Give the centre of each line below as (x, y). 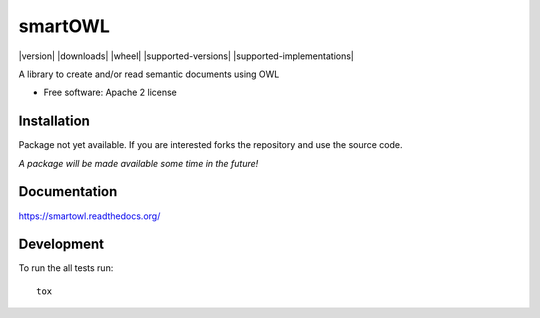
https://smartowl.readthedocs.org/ (89, 216)
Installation (54, 121)
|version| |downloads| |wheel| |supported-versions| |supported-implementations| (186, 56)
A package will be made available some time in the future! (138, 163)
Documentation (68, 191)
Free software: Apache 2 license (110, 92)
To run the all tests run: (66, 268)
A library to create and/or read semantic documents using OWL (149, 74)
